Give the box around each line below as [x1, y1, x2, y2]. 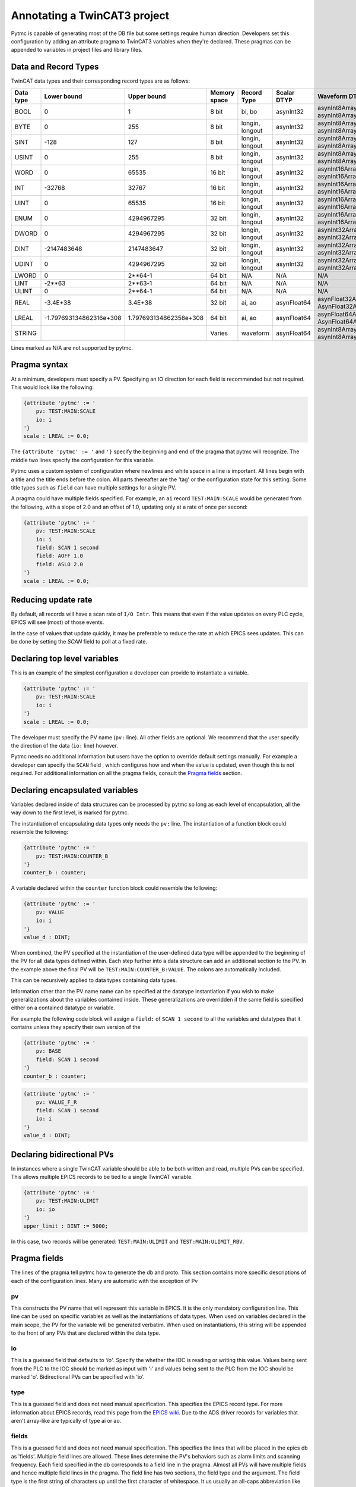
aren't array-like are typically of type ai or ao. [11, 1417, 122, 1425]
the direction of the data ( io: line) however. [11, 742, 119, 749]
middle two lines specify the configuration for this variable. [11, 456, 155, 463]
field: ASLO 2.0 [36, 561, 83, 567]
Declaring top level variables [11, 654, 119, 663]
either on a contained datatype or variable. [11, 1004, 116, 1011]
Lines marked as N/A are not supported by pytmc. [11, 344, 133, 351]
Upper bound [128, 92, 166, 101]
